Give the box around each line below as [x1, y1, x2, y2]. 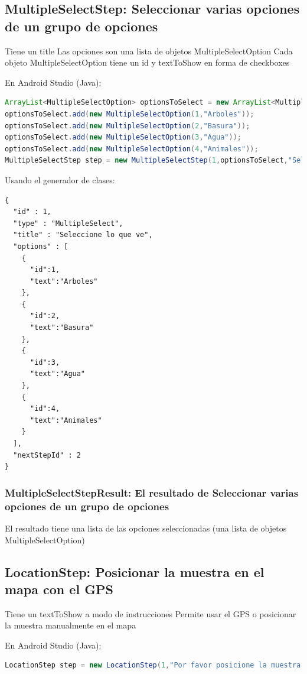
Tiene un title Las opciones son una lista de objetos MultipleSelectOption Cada [5, 44, 293, 57]
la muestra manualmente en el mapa [5, 619, 136, 631]
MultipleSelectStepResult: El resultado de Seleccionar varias [5, 485, 299, 500]
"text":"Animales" [30, 416, 102, 425]
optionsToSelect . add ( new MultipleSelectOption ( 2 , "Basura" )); [5, 121, 250, 130]
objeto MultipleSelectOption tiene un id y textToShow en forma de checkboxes [5, 56, 290, 69]
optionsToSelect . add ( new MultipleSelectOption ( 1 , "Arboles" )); [5, 109, 254, 118]
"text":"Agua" [30, 370, 86, 378]
